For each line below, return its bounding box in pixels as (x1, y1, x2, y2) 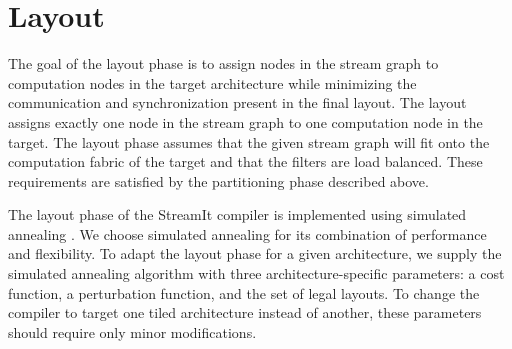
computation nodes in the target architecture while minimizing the (8, 72, 417, 93)
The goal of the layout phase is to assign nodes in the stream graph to (8, 53, 439, 74)
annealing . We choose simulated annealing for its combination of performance (8, 223, 487, 244)
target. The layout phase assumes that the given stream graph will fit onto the (8, 131, 490, 152)
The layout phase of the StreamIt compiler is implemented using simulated (8, 204, 467, 225)
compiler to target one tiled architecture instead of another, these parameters (8, 302, 482, 323)
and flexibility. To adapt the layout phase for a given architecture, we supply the (8, 243, 502, 264)
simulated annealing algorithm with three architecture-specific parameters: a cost (8, 263, 505, 284)
